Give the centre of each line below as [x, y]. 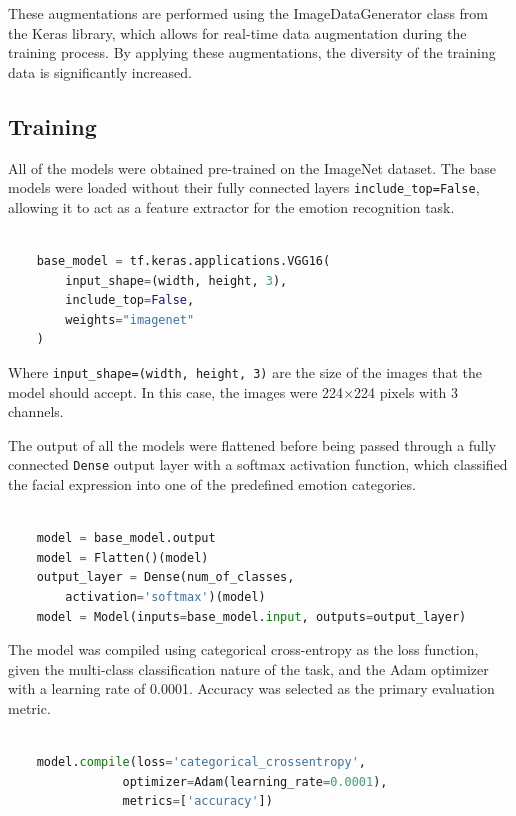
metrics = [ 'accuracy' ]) [197, 801]
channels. [36, 411]
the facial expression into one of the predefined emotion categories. [212, 484]
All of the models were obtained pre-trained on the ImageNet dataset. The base [252, 167]
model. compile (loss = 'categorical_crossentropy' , [201, 762]
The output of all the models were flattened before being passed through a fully [252, 444]
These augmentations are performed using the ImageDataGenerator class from [248, 13]
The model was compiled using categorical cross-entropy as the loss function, [243, 649]
